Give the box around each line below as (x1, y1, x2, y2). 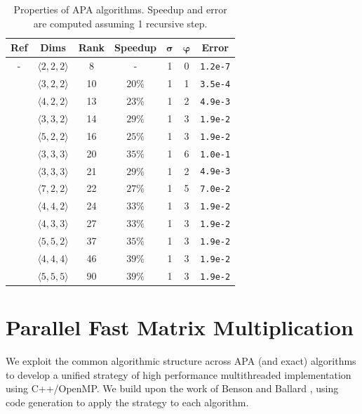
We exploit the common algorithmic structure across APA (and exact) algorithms (6, 354, 356, 368)
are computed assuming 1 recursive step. (33, 15, 208, 30)
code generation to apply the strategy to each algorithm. (6, 394, 249, 409)
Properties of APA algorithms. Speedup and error (13, 2, 227, 16)
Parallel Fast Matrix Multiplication (6, 313, 354, 342)
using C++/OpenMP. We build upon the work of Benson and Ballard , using (6, 381, 339, 396)
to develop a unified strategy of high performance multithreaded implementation (6, 367, 351, 382)
